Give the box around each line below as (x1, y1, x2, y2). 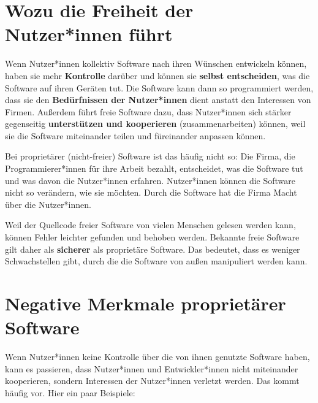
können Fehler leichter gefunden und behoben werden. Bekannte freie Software (5, 231, 300, 244)
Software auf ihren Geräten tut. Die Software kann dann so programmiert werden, (5, 81, 314, 94)
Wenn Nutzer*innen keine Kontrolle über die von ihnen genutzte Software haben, (5, 350, 310, 363)
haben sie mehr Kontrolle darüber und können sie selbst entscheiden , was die (5, 69, 310, 82)
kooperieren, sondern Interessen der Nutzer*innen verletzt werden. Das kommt (5, 374, 300, 387)
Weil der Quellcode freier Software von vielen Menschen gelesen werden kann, (5, 218, 296, 231)
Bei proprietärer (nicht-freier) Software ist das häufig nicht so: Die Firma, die (5, 150, 295, 163)
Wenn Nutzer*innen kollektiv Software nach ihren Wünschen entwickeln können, (5, 57, 307, 70)
